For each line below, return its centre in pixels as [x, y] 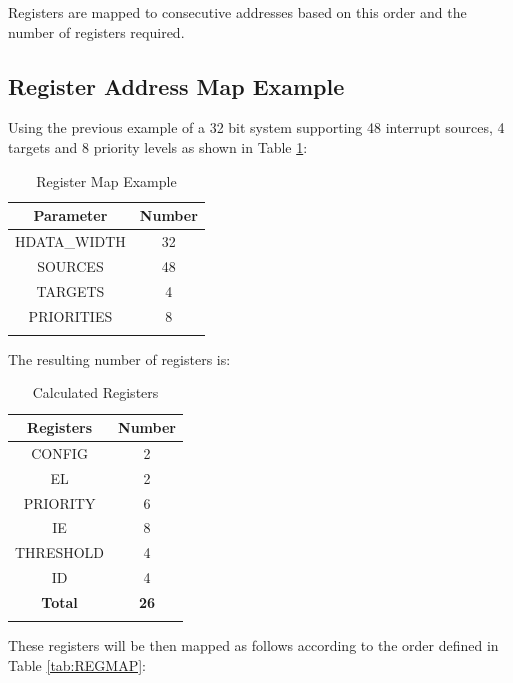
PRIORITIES [70, 315]
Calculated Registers [95, 392]
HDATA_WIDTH [70, 241]
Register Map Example [106, 180]
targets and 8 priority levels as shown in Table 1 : [158, 146]
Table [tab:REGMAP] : [77, 664]
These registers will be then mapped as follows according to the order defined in [253, 645]
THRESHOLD [60, 552]
